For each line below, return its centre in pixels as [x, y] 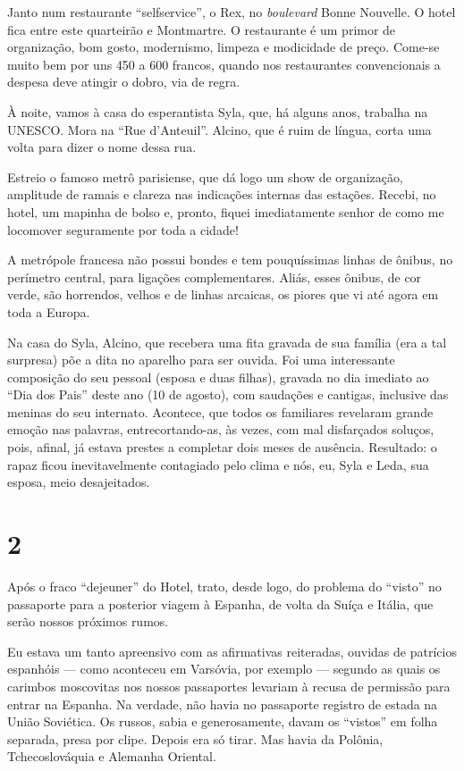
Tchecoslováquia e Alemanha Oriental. [112, 756]
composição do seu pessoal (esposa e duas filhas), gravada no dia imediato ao [218, 377]
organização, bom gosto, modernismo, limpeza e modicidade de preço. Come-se [224, 47]
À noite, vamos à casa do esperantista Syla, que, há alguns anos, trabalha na [218, 111]
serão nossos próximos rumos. [88, 621]
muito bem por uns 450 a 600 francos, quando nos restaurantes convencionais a [224, 64]
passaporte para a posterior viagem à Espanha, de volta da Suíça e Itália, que [220, 603]
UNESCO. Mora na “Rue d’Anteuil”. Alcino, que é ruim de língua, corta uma [219, 129]
